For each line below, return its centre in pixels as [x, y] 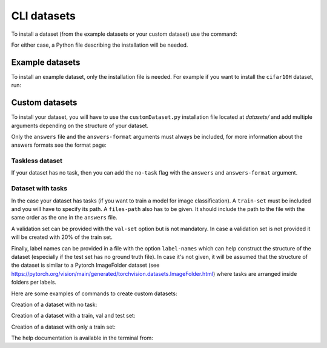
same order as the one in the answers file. [64, 218]
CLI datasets [43, 16]
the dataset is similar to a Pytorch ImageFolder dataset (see [85, 265]
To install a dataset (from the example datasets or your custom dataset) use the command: [124, 34]
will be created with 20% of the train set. [62, 237]
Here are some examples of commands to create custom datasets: [94, 293]
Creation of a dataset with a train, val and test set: [73, 316]
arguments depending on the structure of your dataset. [80, 125]
